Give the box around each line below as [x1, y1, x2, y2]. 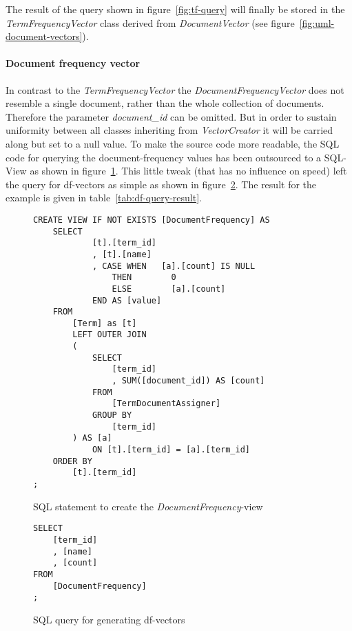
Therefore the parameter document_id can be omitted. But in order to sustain [6, 109, 337, 123]
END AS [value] [92, 295, 162, 306]
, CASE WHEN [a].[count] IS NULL [92, 261, 256, 271]
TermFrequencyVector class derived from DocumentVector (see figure [6, 15, 295, 30]
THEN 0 [112, 272, 176, 283]
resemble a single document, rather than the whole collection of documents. [6, 96, 324, 110]
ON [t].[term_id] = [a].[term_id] [92, 445, 250, 455]
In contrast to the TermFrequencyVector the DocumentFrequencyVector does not [6, 82, 344, 97]
